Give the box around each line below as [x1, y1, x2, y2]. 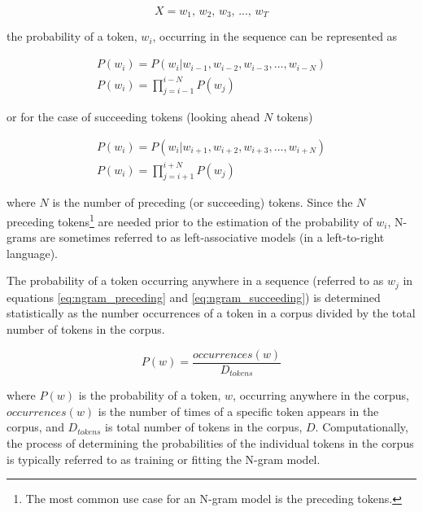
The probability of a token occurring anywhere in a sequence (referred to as [7, 272, 384, 289]
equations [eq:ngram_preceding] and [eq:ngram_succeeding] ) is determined [7, 288, 381, 305]
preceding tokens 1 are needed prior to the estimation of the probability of [7, 210, 373, 230]
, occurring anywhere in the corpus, [233, 387, 409, 404]
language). [7, 244, 59, 261]
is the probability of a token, [78, 387, 221, 404]
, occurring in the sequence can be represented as [152, 28, 398, 45]
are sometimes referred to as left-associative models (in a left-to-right [40, 229, 385, 246]
